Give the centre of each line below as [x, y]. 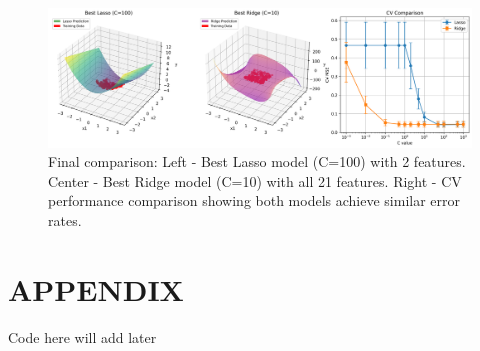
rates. [65, 219]
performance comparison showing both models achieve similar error [254, 200]
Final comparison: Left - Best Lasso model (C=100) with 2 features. [257, 161]
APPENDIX [96, 288]
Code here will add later [82, 336]
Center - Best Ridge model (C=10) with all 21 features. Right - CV [255, 180]
